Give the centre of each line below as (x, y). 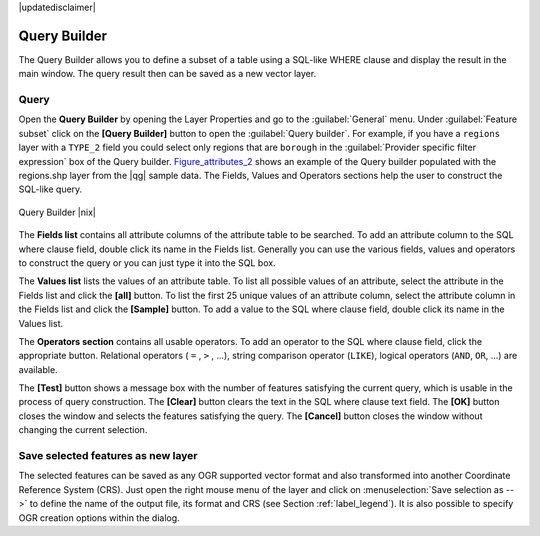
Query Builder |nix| (57, 212)
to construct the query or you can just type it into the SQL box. (147, 262)
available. (38, 369)
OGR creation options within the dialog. (99, 517)
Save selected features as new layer (108, 456)
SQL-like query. (50, 189)
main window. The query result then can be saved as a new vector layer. (167, 74)
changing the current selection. (83, 430)
